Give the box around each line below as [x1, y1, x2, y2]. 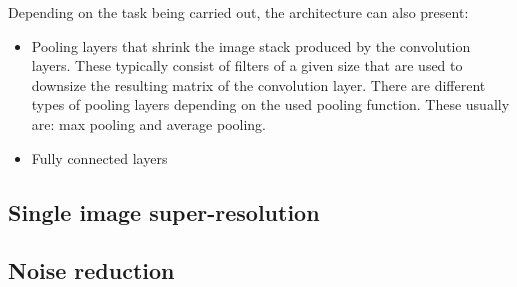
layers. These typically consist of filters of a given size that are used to [31, 55, 463, 76]
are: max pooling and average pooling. [31, 113, 267, 134]
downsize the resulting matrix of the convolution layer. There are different [31, 74, 486, 95]
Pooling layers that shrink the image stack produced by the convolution [31, 35, 471, 56]
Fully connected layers [31, 147, 168, 168]
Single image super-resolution [8, 196, 320, 227]
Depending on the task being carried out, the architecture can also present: [8, 2, 469, 22]
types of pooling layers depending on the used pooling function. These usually [31, 94, 510, 115]
